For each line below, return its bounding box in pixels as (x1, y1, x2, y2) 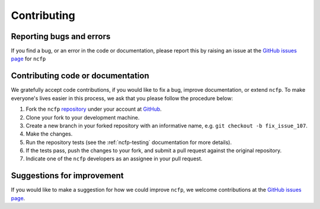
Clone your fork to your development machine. (25, 114, 140, 121)
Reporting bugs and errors (11, 31, 111, 41)
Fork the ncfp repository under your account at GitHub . (25, 105, 162, 112)
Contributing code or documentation (11, 71, 149, 81)
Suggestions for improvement (11, 171, 124, 181)
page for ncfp (11, 55, 46, 62)
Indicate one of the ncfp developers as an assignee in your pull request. (25, 155, 203, 162)
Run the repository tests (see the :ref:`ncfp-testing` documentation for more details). (25, 139, 232, 146)
